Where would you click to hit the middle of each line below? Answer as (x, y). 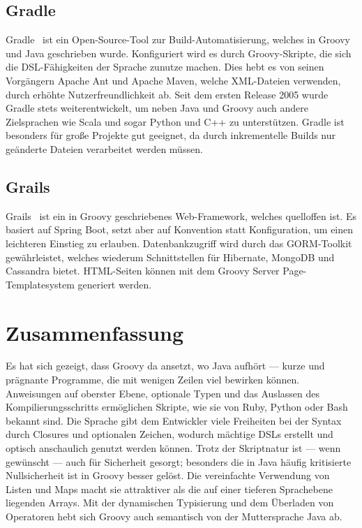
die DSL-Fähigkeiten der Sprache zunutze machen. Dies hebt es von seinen (165, 67)
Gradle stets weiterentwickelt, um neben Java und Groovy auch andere (157, 108)
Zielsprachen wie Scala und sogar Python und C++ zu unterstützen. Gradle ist (175, 121)
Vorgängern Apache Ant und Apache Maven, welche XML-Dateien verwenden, (173, 80)
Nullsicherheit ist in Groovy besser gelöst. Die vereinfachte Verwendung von (168, 475)
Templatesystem (40, 284)
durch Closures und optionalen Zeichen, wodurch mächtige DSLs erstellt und (169, 434)
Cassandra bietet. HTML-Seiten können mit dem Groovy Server (143, 271)
